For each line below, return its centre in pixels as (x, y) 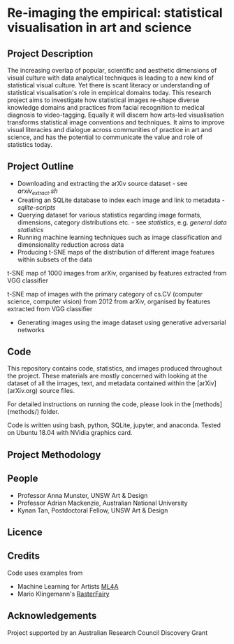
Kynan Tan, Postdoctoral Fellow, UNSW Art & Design (93, 510)
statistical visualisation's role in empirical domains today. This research (109, 93)
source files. (57, 391)
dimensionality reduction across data (71, 244)
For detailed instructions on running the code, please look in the (99, 404)
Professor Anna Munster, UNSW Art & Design (82, 495)
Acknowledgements (52, 616)
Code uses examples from (45, 573)
